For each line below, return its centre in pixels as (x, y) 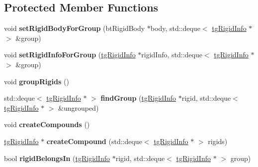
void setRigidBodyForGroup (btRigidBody (75, 28)
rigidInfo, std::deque (172, 55)
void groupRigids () (37, 81)
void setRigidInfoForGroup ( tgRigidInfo (70, 55)
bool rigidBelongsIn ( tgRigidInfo (57, 158)
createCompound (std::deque (94, 141)
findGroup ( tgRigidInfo (138, 98)
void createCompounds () (47, 124)
